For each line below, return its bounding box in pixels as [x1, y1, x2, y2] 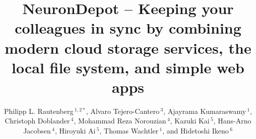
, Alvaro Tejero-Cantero [86, 105, 160, 116]
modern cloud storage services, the [5, 37, 251, 58]
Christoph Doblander [5, 115, 70, 126]
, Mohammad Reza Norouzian [74, 115, 166, 126]
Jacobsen [23, 125, 51, 136]
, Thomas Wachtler [99, 125, 159, 136]
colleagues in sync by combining [15, 18, 241, 38]
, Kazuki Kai [170, 115, 210, 126]
